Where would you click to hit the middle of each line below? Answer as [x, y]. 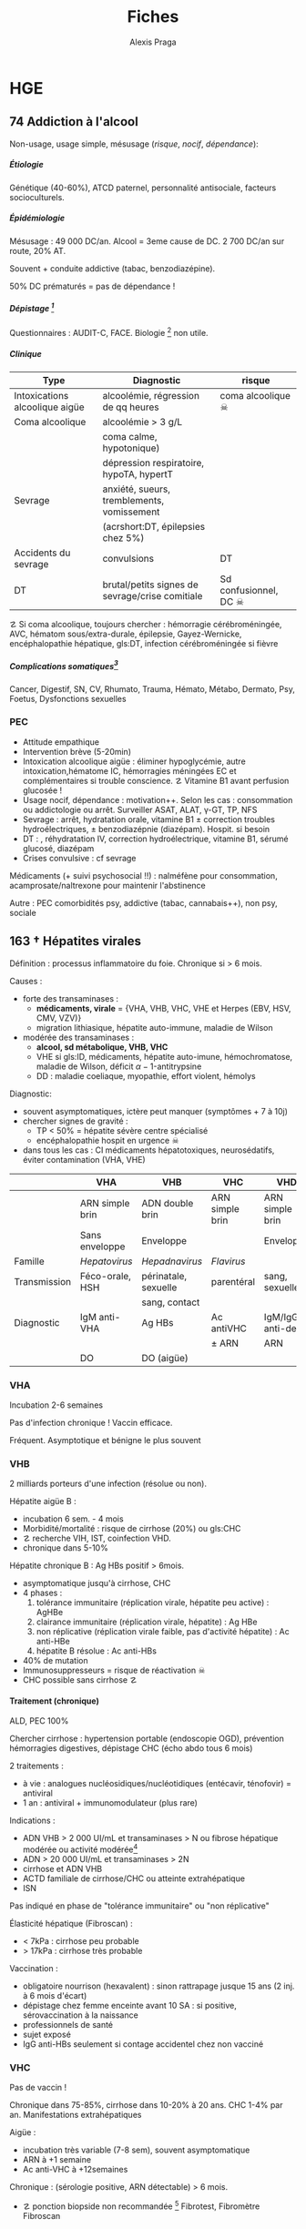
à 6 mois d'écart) [55, 1996]
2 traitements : [36, 1766]
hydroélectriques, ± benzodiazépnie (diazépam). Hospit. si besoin [146, 829]
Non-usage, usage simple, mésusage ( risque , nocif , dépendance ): [134, 144]
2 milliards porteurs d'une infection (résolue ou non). [108, 1484]
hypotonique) [131, 448]
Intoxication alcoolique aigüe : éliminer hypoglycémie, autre [134, 761]
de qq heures [131, 407]
